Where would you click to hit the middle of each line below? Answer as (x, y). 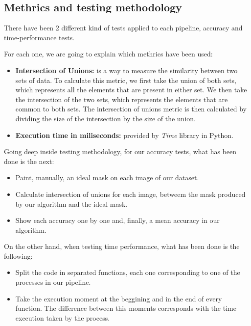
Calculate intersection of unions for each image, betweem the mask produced (130, 194)
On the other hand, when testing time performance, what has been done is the (122, 246)
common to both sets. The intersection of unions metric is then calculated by (131, 109)
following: (18, 256)
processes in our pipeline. (53, 282)
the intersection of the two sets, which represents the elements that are (122, 99)
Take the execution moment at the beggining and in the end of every (119, 298)
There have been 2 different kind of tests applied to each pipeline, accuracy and (123, 28)
